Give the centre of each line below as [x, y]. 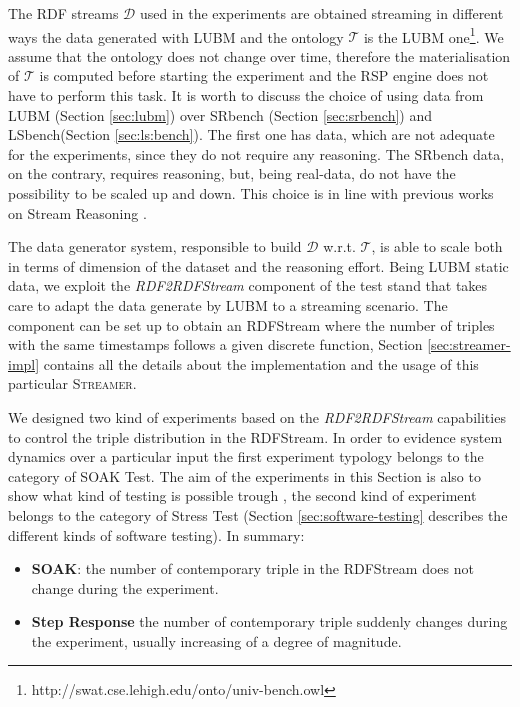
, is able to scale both [437, 246]
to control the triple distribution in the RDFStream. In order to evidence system [255, 436]
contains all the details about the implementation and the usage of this [261, 363]
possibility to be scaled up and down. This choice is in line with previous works [251, 193]
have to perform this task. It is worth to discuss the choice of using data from [246, 95]
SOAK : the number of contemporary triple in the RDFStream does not [252, 568]
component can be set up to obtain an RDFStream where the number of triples [251, 324]
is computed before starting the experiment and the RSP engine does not [264, 75]
